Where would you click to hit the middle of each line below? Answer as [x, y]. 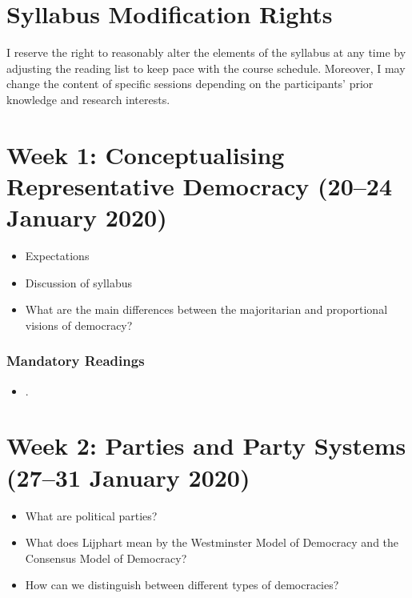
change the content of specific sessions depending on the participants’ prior [190, 84]
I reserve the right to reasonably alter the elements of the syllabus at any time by [206, 52]
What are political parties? [91, 515]
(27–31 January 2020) [128, 477]
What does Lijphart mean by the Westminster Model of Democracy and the [212, 542]
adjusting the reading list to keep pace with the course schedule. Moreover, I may [206, 68]
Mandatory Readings [76, 361]
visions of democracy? [79, 325]
